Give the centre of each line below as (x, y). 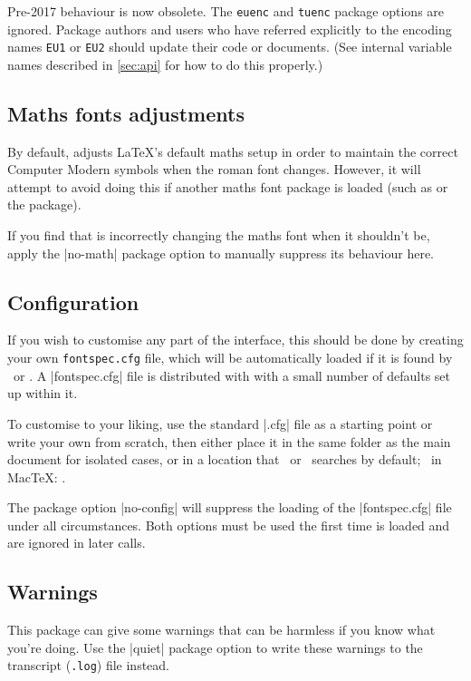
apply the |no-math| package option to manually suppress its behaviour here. (221, 253)
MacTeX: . (37, 477)
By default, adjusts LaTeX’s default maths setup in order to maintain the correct (233, 151)
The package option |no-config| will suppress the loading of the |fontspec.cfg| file (230, 507)
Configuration (73, 302)
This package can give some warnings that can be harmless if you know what (221, 630)
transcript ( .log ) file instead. (89, 665)
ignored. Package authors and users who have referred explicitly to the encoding (230, 29)
